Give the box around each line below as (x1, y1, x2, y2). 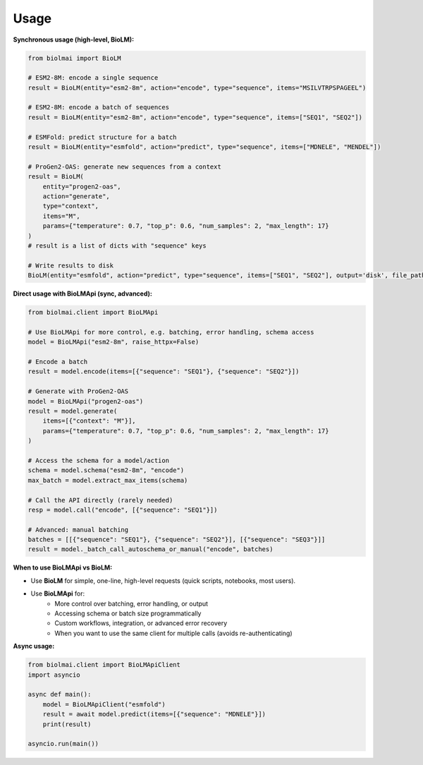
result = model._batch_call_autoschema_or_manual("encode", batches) (27, 546, 274, 553)
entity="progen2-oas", (42, 182, 121, 191)
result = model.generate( (27, 407, 118, 415)
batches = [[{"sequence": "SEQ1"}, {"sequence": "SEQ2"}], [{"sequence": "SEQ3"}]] (27, 536, 326, 543)
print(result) (42, 720, 92, 728)
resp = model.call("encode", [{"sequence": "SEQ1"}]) (27, 505, 218, 514)
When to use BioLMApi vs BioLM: (13, 563, 113, 572)
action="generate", (42, 193, 111, 200)
